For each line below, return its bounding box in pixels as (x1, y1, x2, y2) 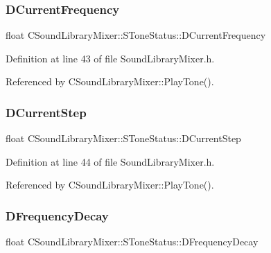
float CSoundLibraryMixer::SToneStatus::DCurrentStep (6, 131, 241, 146)
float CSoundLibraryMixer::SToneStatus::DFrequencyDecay (6, 234, 259, 249)
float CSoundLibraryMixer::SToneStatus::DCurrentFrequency (6, 28, 266, 42)
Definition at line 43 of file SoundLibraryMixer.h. (6, 51, 215, 65)
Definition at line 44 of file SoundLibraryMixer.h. (6, 154, 215, 168)
